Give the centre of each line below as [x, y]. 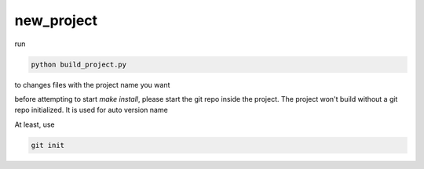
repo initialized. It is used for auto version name [91, 110]
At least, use [35, 124]
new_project [56, 20]
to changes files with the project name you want [92, 84]
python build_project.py [79, 64]
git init [48, 145]
